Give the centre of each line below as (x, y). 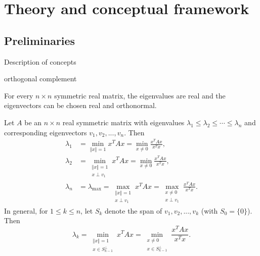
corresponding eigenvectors (46, 132)
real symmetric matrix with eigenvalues (123, 122)
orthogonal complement (40, 79)
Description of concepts (40, 61)
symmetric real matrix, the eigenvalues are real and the (140, 95)
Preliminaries (40, 40)
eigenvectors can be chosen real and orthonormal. (80, 105)
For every (19, 95)
